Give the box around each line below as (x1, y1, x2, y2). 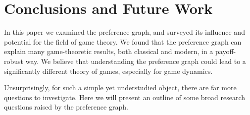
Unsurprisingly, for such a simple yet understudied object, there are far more (4, 82, 237, 93)
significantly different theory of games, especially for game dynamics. (4, 65, 213, 76)
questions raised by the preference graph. (4, 102, 128, 112)
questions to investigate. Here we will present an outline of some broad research (4, 92, 246, 102)
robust (4, 56, 24, 66)
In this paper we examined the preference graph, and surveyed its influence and (4, 27, 245, 37)
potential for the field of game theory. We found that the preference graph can (4, 36, 242, 47)
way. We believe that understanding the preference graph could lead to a (25, 56, 246, 66)
